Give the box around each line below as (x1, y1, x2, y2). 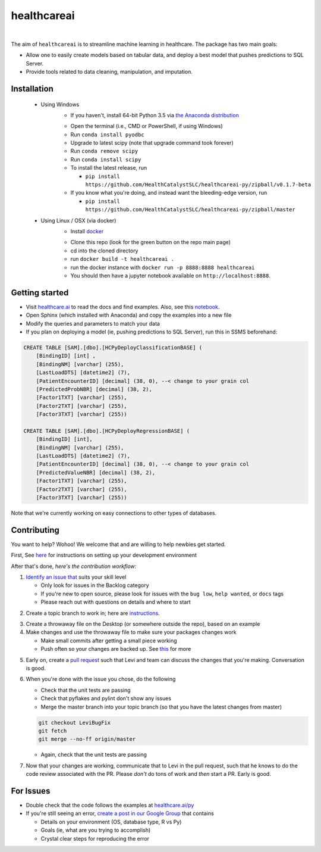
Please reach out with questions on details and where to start (40, 598, 191, 606)
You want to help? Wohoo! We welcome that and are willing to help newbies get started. (11, 541, 226, 548)
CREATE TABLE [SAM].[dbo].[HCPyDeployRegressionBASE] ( (23, 427, 190, 434)
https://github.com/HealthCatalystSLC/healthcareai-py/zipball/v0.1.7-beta (85, 182, 311, 188)
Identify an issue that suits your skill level (26, 573, 127, 581)
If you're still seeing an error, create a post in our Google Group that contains (26, 810, 214, 817)
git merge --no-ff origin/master (38, 736, 136, 742)
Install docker (70, 227, 104, 235)
